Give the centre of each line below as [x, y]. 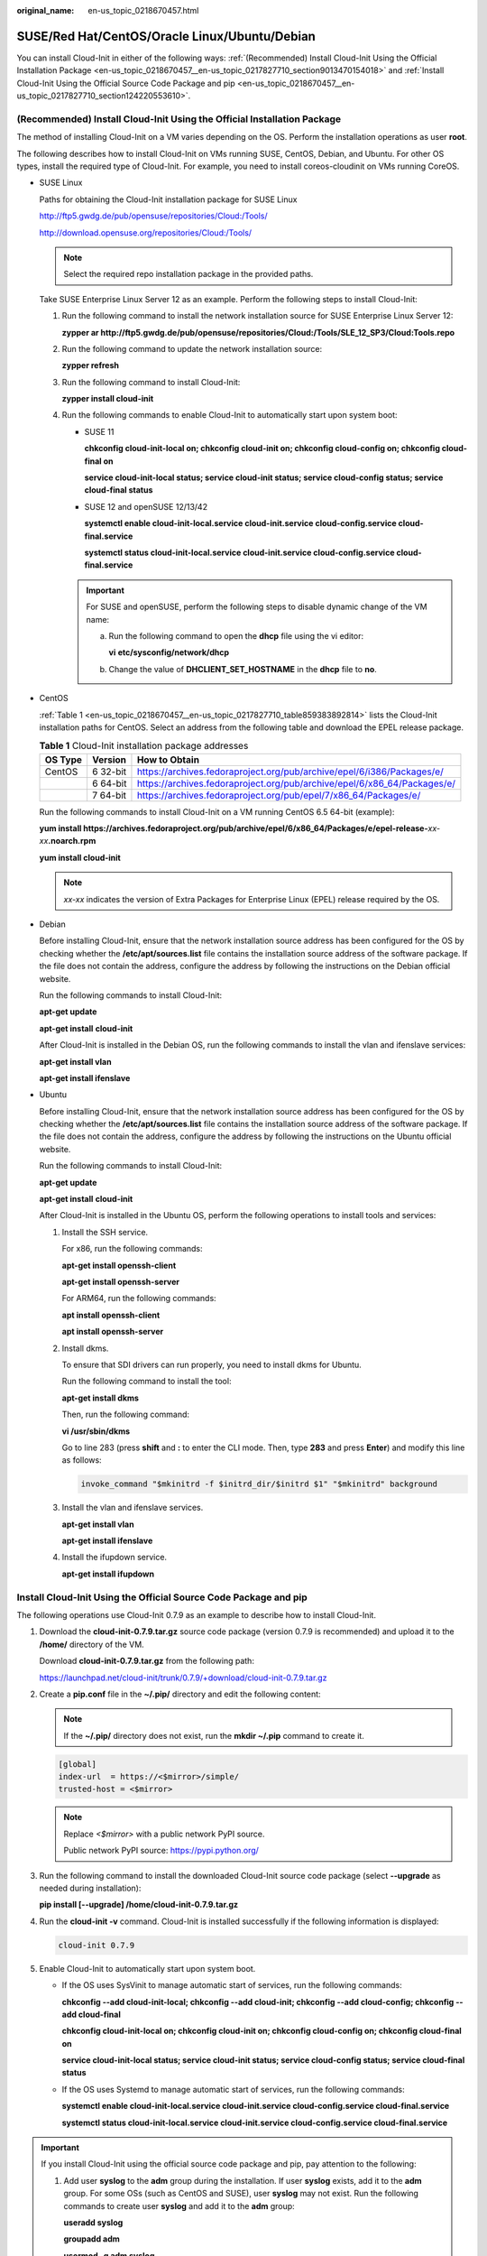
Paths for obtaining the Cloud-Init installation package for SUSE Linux [168, 199]
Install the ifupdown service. [114, 1558]
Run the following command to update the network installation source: [192, 348]
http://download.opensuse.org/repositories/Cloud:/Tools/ [146, 232]
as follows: [82, 1460]
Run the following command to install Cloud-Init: [151, 382]
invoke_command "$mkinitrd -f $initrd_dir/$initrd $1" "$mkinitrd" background [259, 1484]
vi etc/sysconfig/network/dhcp [169, 652]
